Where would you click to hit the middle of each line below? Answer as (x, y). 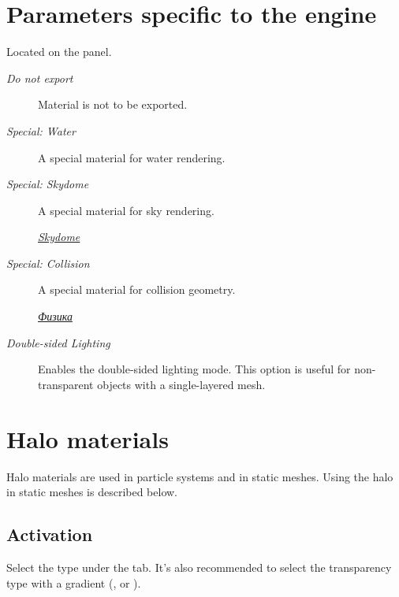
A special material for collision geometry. (137, 289)
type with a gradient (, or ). (74, 582)
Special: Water (41, 130)
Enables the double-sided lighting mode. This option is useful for (194, 369)
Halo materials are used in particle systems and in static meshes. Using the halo (200, 476)
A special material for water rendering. (132, 157)
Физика (55, 316)
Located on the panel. (59, 52)
